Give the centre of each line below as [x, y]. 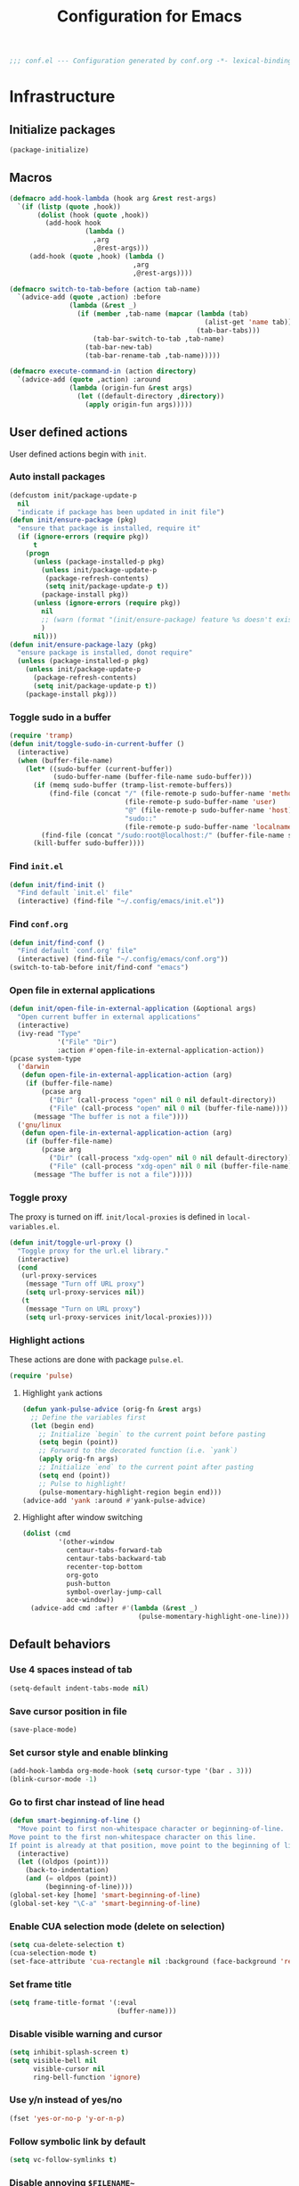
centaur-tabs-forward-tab [114, 1550]
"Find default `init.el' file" [75, 893]
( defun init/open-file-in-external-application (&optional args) [133, 1009]
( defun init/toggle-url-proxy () [71, 1242]
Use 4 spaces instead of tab [71, 1670]
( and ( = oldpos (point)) [71, 1878]
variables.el [33, 1227]
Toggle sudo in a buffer [60, 717]
